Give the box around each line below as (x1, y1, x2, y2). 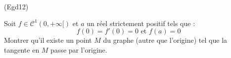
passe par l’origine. (50, 44, 107, 55)
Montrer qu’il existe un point (4, 35, 92, 45)
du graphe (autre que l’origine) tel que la (103, 35, 228, 45)
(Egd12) (4, 1, 29, 11)
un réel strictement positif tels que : (87, 18, 195, 28)
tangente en (4, 44, 40, 55)
